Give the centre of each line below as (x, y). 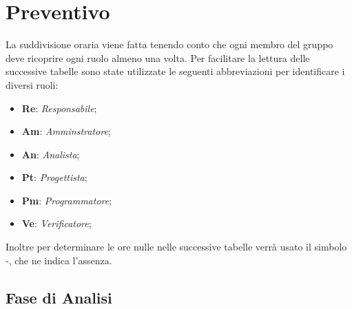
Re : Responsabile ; (59, 108)
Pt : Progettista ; (54, 177)
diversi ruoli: (32, 84)
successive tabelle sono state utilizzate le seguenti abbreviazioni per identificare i (175, 71)
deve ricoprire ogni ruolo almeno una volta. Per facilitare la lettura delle (158, 57)
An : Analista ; (51, 154)
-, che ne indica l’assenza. (59, 260)
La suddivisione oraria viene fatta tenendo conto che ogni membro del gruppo (169, 44)
